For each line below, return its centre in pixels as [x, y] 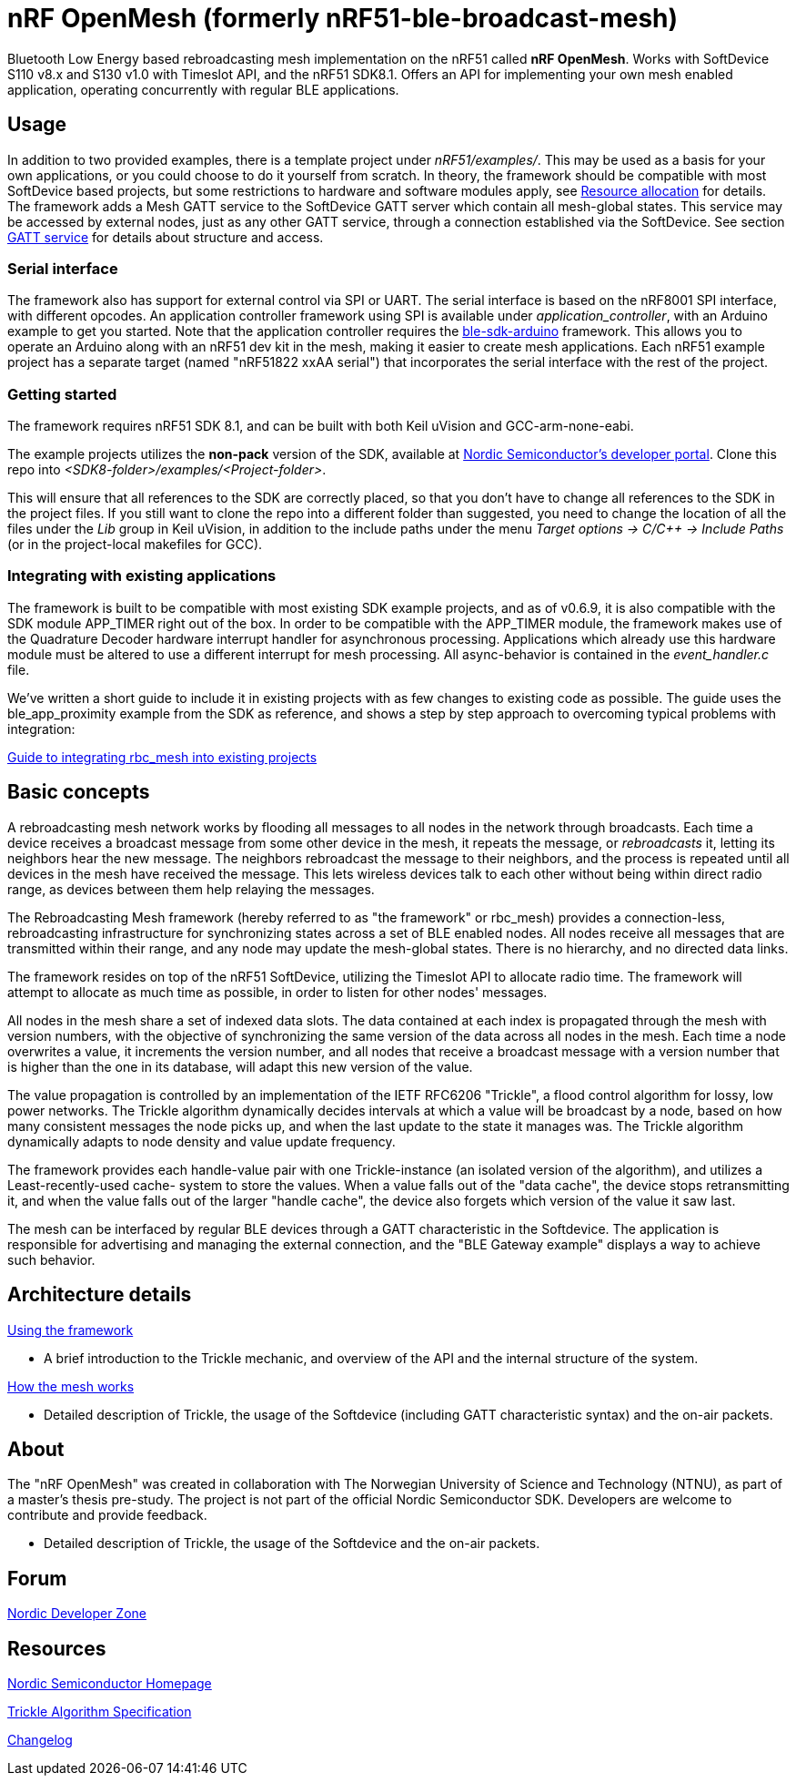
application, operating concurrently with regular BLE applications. [203, 89]
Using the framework [71, 1330]
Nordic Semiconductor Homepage [110, 1684]
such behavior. [51, 1259]
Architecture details [100, 1295]
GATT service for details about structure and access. [166, 237]
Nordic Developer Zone [77, 1614]
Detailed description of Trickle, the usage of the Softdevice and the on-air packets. [292, 1544]
